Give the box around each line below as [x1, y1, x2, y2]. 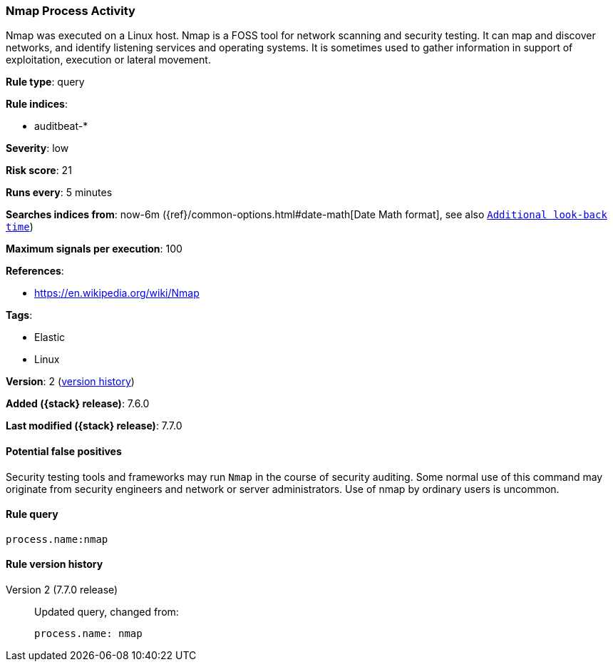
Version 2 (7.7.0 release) [6, 584, 118, 596]
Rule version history [6, 558, 103, 571]
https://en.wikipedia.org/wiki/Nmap [34, 287, 200, 300]
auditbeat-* [34, 120, 88, 133]
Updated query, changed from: [34, 606, 179, 618]
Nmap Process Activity [6, 4, 135, 18]
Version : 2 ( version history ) [6, 375, 135, 388]
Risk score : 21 [6, 164, 72, 177]
